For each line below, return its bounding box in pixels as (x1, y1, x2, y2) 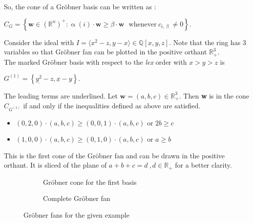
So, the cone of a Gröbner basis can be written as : (4, 1, 156, 11)
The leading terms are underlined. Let (4, 90, 118, 100)
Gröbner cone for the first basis (43, 176, 137, 187)
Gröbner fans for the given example (23, 210, 129, 220)
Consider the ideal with (4, 37, 74, 47)
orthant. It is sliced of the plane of (4, 160, 107, 170)
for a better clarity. (175, 160, 232, 170)
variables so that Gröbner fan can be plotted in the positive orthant (4, 47, 207, 57)
